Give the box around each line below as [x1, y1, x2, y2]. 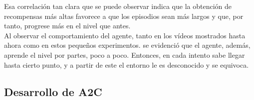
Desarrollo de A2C [4, 84, 102, 99]
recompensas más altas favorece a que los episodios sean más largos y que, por [4, 10, 244, 21]
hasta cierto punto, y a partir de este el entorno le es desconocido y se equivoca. [4, 59, 249, 70]
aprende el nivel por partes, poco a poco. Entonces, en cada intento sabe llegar [4, 49, 245, 60]
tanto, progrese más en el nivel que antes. [4, 20, 131, 31]
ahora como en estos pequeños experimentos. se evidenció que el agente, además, [4, 40, 251, 50]
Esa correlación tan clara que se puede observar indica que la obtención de [4, 1, 232, 11]
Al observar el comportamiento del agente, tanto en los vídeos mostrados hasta [4, 30, 246, 40]
